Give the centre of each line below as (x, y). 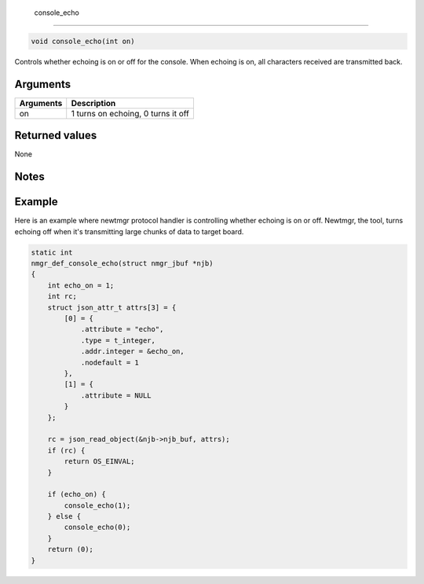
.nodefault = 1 (110, 362)
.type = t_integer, (118, 340)
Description (93, 103)
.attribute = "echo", (122, 329)
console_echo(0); (97, 527)
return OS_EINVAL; (99, 461)
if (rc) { (66, 450)
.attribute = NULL (116, 395)
